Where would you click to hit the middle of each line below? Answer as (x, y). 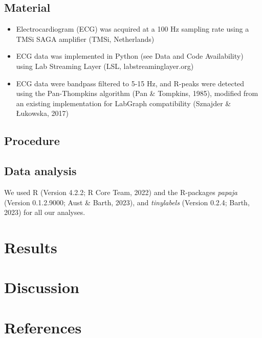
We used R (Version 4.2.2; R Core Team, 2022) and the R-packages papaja (121, 192)
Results (31, 247)
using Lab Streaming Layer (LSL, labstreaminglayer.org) (105, 66)
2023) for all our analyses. (45, 212)
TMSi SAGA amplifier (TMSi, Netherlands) (85, 39)
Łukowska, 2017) (42, 113)
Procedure (32, 141)
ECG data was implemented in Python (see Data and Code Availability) (130, 56)
